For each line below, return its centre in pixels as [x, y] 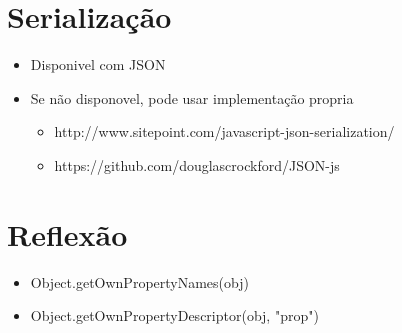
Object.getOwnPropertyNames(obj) [139, 281]
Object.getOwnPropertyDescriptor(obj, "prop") [174, 315]
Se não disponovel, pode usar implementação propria [192, 97]
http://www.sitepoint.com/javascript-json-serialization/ [224, 131]
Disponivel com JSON [98, 64]
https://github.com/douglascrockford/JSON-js [197, 164]
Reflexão [67, 233]
